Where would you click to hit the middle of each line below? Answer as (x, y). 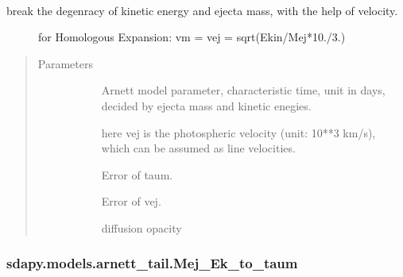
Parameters (65, 63)
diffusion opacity (141, 227)
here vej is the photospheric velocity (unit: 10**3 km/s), (238, 132)
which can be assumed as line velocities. (198, 148)
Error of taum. (137, 174)
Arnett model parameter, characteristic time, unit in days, (243, 90)
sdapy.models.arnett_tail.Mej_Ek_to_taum (152, 263)
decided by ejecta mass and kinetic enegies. (206, 105)
